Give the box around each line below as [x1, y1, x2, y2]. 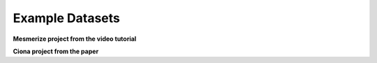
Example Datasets [13, 10, 120, 26]
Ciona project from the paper [13, 47, 99, 55]
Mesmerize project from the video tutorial [13, 35, 137, 43]
